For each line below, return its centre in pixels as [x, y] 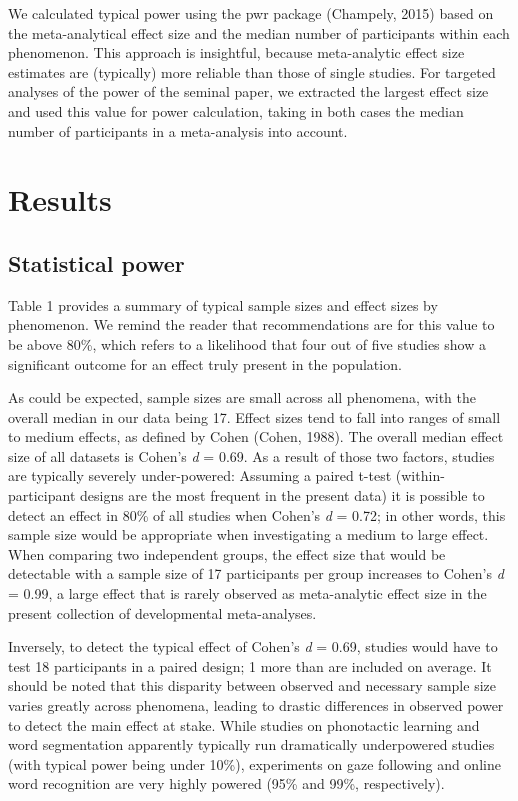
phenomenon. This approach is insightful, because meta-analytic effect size [236, 52]
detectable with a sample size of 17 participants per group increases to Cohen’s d [256, 573]
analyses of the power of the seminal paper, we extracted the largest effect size [248, 91]
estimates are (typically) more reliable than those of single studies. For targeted [252, 71]
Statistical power [96, 262]
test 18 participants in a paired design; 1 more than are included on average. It [250, 665]
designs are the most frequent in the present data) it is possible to [282, 495]
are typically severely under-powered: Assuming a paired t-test [200, 475]
